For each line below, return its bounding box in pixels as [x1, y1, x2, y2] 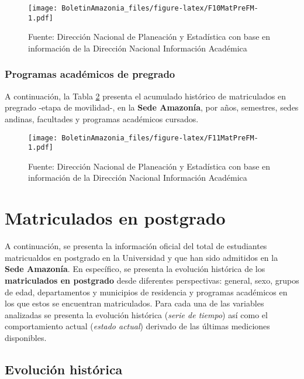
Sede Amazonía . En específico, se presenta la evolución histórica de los [5, 263, 265, 275]
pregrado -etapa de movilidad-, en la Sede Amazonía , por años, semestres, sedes [5, 101, 299, 113]
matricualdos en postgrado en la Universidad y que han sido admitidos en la [5, 251, 278, 263]
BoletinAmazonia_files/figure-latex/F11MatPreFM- [61, 133, 258, 142]
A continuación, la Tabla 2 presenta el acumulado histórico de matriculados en [5, 89, 286, 102]
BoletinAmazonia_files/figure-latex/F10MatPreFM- [61, 4, 258, 12]
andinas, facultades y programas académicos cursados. [5, 112, 199, 125]
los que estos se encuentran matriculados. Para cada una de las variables [5, 297, 264, 309]
